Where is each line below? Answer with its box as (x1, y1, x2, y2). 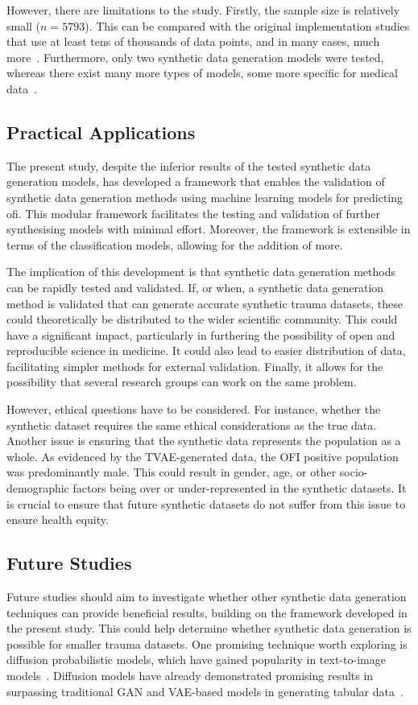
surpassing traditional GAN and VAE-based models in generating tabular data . (6, 682, 404, 699)
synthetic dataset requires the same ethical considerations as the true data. (6, 416, 377, 433)
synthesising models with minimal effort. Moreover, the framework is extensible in (6, 221, 411, 237)
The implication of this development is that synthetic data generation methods (6, 263, 395, 280)
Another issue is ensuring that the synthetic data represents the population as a (6, 432, 401, 449)
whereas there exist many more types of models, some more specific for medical (6, 64, 398, 81)
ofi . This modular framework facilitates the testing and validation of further (6, 204, 381, 221)
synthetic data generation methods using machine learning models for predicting (6, 188, 404, 205)
